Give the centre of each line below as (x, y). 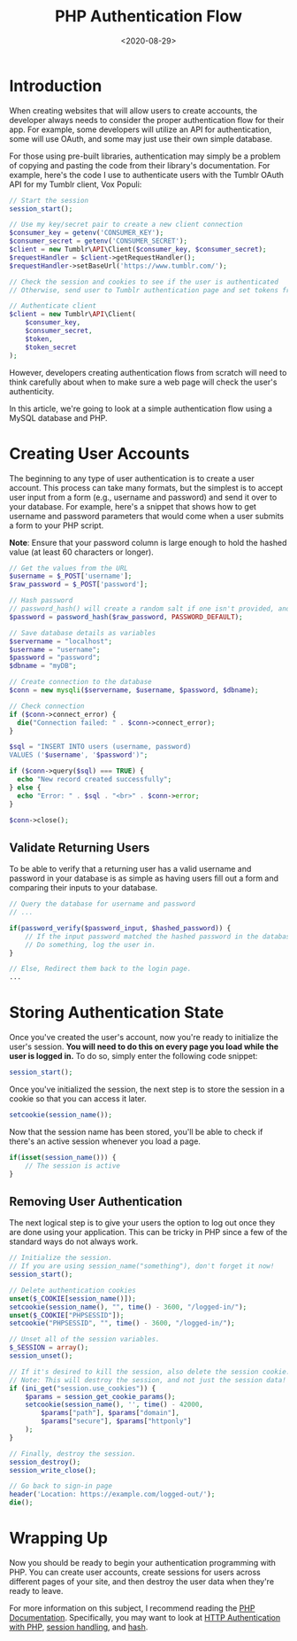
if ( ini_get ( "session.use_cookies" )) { (83, 1388)
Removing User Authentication (96, 1201)
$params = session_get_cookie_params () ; (100, 1396)
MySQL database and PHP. (58, 417)
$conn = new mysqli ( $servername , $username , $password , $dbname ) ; (134, 690)
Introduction (56, 86)
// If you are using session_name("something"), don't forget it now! (142, 1266)
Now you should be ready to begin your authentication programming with (143, 1563)
